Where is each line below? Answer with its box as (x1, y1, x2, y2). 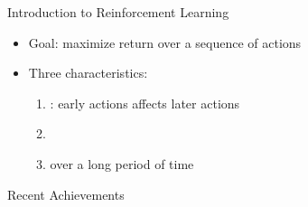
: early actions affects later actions (50, 93, 240, 112)
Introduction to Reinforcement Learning (7, 3, 229, 21)
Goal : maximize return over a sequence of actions (28, 33, 302, 52)
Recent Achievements (7, 184, 125, 203)
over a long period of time (50, 154, 194, 173)
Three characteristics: (28, 63, 148, 82)
